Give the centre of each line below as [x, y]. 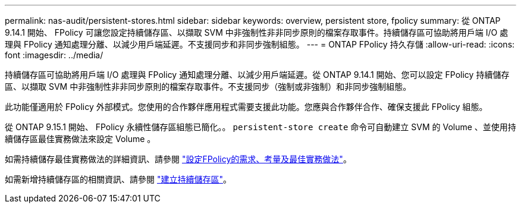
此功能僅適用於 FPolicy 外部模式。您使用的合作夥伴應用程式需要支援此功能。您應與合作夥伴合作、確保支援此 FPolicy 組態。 [246, 107]
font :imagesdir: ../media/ [54, 55]
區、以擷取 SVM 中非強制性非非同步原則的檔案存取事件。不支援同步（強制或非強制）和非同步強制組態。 [208, 86]
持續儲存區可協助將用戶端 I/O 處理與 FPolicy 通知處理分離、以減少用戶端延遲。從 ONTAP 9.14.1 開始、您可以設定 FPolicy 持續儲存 [257, 75]
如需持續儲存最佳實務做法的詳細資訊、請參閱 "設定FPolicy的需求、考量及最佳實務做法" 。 [178, 159]
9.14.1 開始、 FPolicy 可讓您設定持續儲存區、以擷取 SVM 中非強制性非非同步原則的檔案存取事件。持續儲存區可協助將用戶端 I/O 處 [257, 32]
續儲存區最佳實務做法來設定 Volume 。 [80, 139]
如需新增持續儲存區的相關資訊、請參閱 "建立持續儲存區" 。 [118, 179]
